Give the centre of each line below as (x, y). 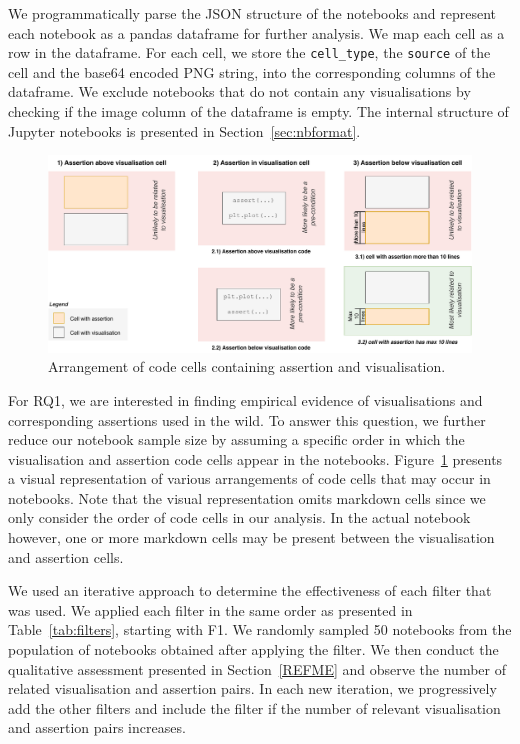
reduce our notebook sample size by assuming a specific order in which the (236, 439)
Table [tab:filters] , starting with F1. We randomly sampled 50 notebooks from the (260, 629)
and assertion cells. (66, 556)
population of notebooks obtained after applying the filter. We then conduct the (253, 649)
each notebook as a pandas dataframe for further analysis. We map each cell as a (256, 32)
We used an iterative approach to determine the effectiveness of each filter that (250, 590)
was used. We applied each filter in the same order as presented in (210, 609)
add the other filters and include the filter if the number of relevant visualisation (254, 707)
